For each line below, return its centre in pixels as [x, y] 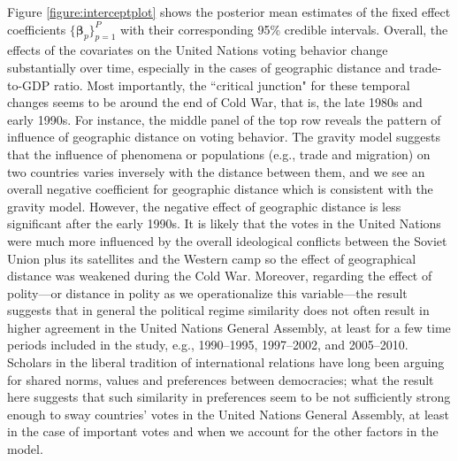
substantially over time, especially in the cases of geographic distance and [206, 67]
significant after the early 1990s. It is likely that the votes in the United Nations [224, 223]
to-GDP [29, 85]
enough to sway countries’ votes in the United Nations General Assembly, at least [229, 414]
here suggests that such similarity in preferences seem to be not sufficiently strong [229, 397]
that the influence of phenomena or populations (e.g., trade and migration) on [219, 154]
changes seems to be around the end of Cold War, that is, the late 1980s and [215, 102]
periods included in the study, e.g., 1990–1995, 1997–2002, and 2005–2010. [208, 345]
